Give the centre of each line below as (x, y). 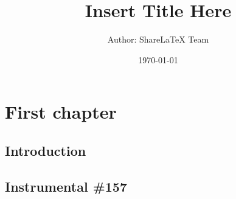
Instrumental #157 (66, 186)
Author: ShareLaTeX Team (158, 39)
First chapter (61, 112)
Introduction (46, 150)
